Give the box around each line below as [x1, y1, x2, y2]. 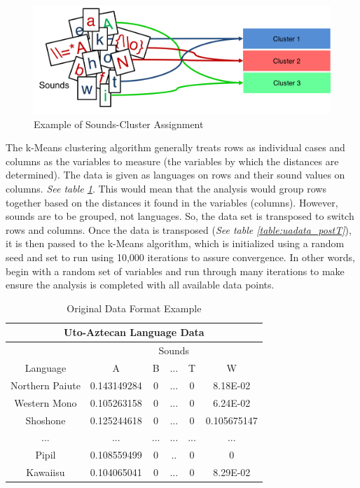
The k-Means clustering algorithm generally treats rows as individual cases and [6, 140, 345, 155]
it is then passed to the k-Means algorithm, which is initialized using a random [6, 236, 345, 251]
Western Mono [14, 395, 77, 410]
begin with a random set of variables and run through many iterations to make [6, 263, 345, 278]
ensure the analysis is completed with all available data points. [6, 277, 275, 292]
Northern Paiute [11, 377, 81, 392]
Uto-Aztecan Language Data [64, 325, 205, 340]
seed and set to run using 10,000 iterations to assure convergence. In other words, [6, 249, 355, 264]
